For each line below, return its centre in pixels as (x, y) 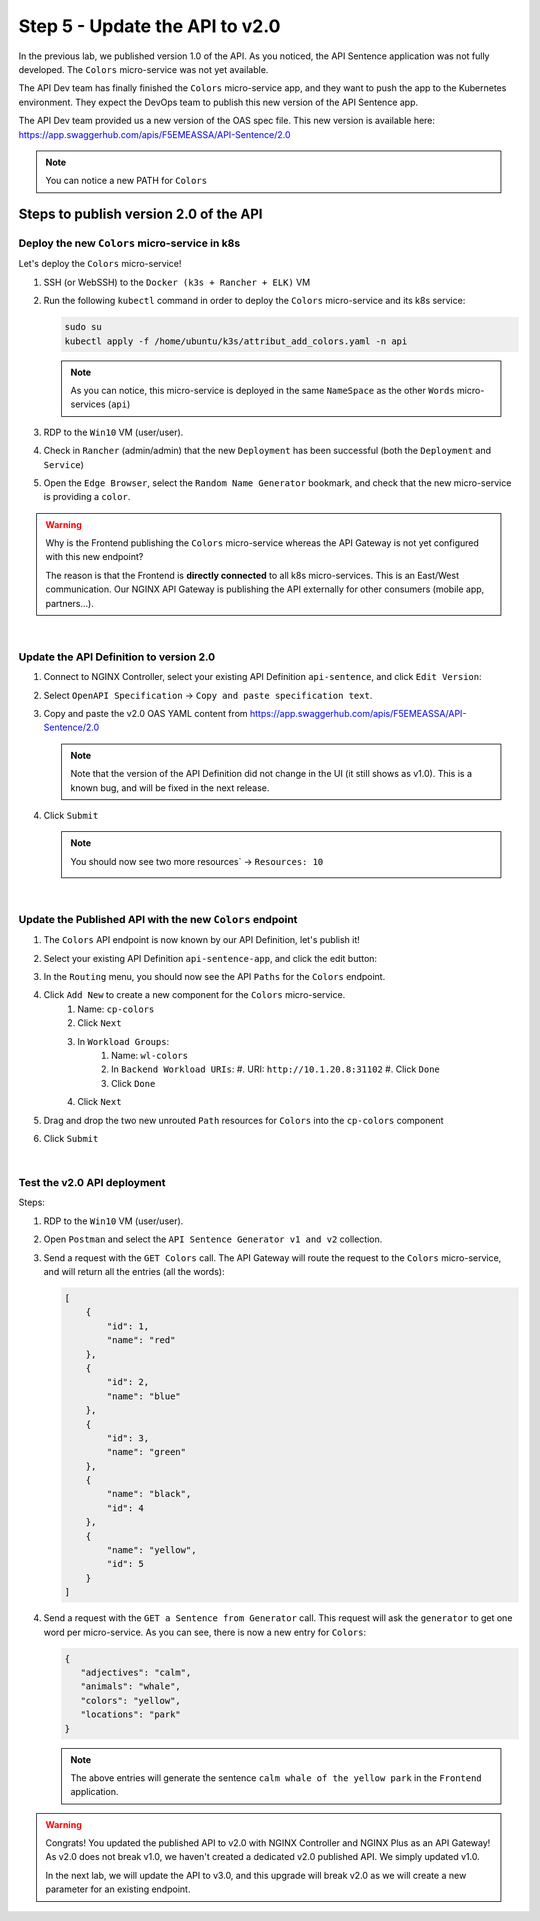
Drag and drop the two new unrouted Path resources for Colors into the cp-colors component (243, 1120)
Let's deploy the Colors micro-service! (100, 264)
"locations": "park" (131, 1714)
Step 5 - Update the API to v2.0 (149, 26)
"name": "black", (149, 1494)
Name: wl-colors (150, 1055)
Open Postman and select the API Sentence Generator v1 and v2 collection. (213, 1239)
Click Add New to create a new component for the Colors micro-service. (194, 995)
